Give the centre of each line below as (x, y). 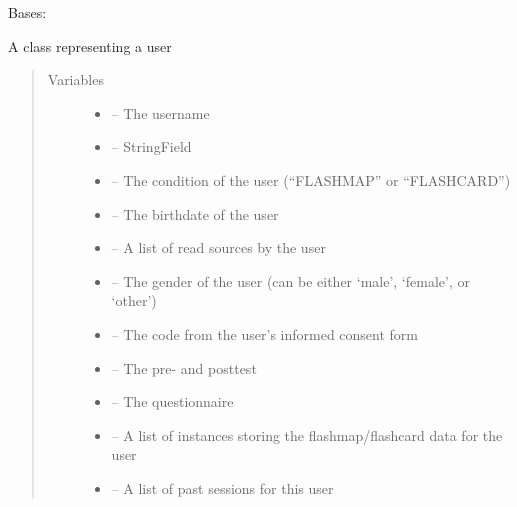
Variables (75, 79)
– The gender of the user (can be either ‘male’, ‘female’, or (290, 280)
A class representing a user (90, 45)
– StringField (151, 146)
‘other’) (134, 300)
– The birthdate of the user (195, 213)
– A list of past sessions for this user (222, 487)
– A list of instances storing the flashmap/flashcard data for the (307, 434)
